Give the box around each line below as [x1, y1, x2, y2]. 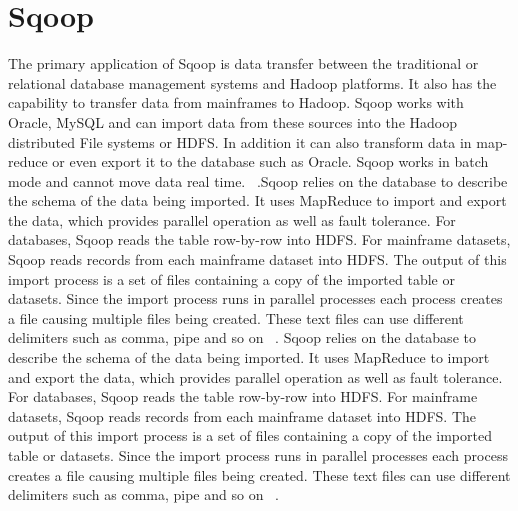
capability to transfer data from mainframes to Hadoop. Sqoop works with [8, 92, 464, 113]
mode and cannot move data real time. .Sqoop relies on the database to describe [8, 170, 508, 191]
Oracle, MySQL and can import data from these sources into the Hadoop [8, 111, 457, 132]
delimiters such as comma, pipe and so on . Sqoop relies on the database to [8, 327, 476, 348]
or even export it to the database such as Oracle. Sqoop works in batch [52, 151, 489, 172]
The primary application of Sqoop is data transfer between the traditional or [8, 53, 479, 74]
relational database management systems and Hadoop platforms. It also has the [8, 72, 497, 93]
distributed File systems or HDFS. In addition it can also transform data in [8, 131, 472, 152]
